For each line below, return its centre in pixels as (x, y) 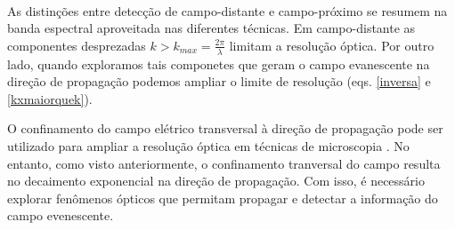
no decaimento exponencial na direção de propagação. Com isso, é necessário (216, 181)
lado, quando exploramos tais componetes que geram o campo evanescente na (219, 63)
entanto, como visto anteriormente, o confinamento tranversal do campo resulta (224, 163)
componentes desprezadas (77, 45)
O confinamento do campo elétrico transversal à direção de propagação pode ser (225, 128)
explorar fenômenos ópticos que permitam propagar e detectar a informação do (223, 198)
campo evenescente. (61, 215)
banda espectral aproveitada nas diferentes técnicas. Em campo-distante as (211, 28)
